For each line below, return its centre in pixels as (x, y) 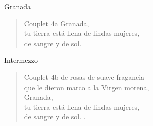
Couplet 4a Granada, (57, 23)
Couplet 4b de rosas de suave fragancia (84, 77)
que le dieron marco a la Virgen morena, (87, 87)
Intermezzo (21, 60)
